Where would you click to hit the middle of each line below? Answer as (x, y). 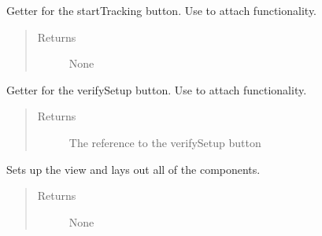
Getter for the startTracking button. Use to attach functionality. (162, 10)
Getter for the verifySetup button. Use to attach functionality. (157, 89)
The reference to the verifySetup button (165, 142)
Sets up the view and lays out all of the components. (133, 169)
